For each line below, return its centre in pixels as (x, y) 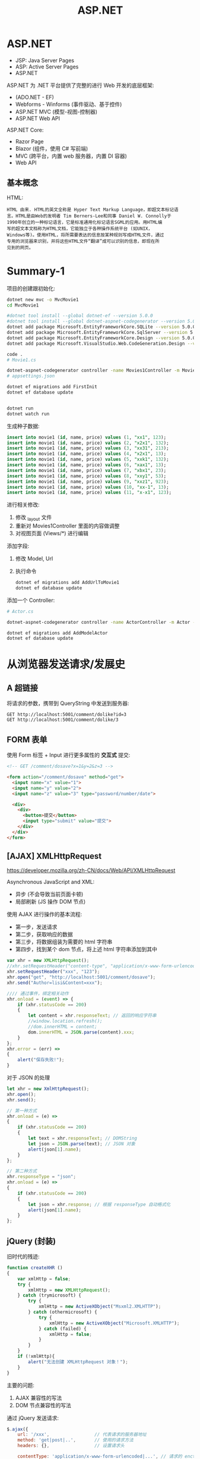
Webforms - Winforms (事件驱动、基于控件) (69, 104)
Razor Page (29, 141)
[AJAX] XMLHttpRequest (54, 856)
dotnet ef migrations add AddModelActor (58, 633)
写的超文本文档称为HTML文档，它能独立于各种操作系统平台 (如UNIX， (80, 229)
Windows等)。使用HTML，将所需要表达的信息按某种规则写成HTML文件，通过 (85, 235)
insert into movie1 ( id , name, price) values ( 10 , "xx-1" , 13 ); (88, 487)
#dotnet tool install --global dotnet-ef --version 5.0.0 (80, 316)
